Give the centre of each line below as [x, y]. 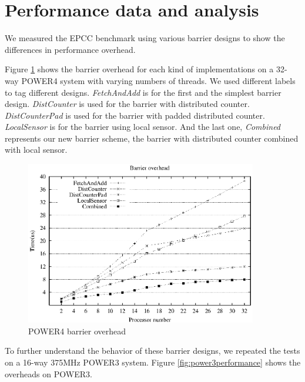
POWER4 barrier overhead [77, 331]
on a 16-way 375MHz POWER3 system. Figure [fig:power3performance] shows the [153, 362]
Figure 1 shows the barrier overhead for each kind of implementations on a [139, 69]
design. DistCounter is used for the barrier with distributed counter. [127, 104]
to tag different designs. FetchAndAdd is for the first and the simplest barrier [143, 92]
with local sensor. [36, 150]
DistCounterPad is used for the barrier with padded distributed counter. [135, 115]
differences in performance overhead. [70, 49]
